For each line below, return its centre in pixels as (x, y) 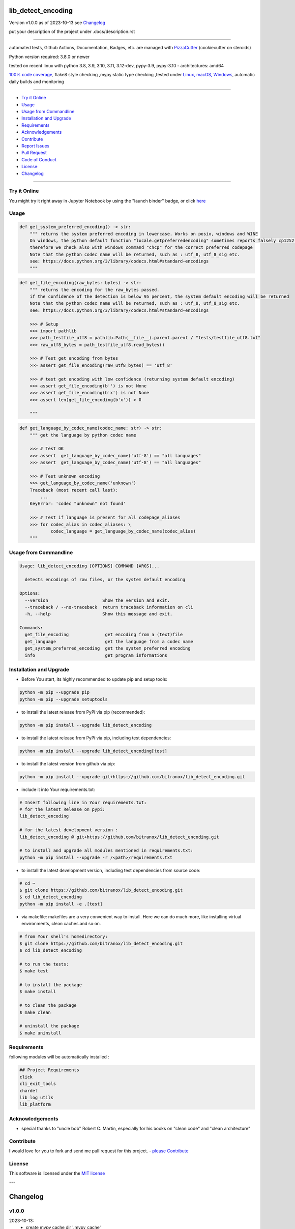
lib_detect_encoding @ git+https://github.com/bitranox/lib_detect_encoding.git (119, 837)
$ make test (34, 971)
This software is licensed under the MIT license (57, 1173)
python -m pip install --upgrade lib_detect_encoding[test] (93, 751)
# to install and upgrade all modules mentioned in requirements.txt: (106, 851)
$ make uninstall (40, 1033)
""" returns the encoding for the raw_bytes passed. (95, 290)
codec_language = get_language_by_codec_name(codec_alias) (123, 531)
